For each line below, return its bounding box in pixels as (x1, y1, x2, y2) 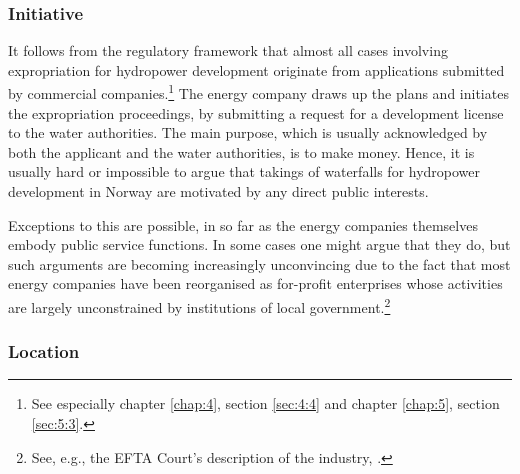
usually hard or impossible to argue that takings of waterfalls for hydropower (8, 161, 481, 182)
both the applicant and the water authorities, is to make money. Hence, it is (8, 141, 475, 162)
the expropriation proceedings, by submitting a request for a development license (8, 102, 504, 123)
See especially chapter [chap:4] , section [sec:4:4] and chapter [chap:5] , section (31, 393, 500, 414)
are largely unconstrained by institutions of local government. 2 (8, 294, 391, 317)
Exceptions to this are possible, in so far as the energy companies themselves (8, 214, 478, 235)
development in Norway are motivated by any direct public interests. (8, 181, 429, 202)
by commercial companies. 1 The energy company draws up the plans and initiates (8, 80, 509, 104)
